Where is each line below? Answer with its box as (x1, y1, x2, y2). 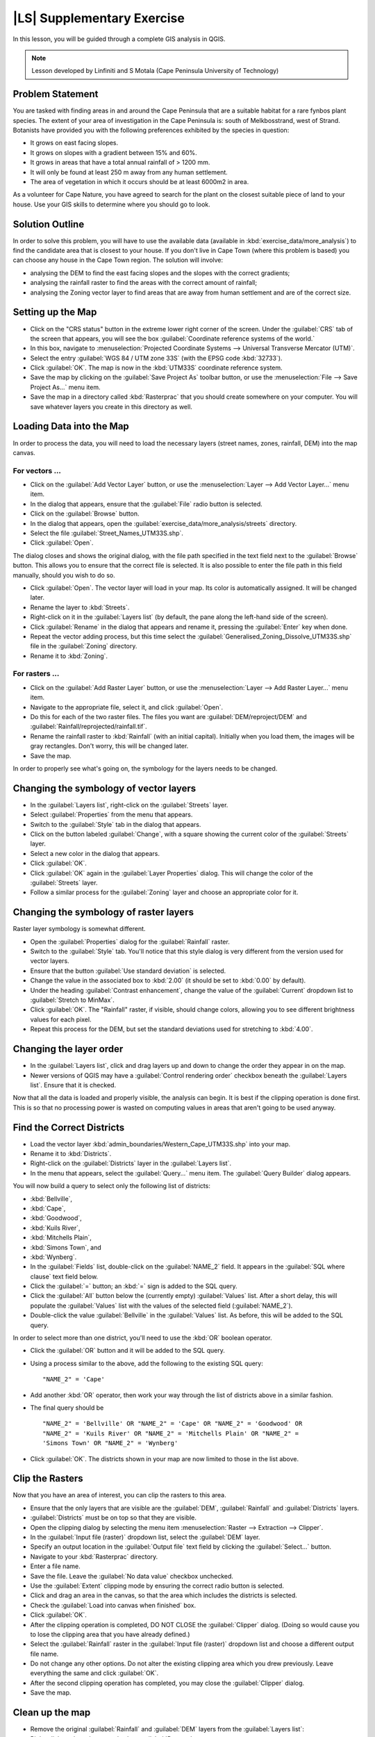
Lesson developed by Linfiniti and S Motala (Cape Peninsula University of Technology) (31, 67, 279, 75)
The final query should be (30, 1403, 104, 1412)
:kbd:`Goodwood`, (30, 1214, 83, 1222)
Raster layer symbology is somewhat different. (12, 925, 146, 933)
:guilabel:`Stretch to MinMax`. (30, 996, 115, 1004)
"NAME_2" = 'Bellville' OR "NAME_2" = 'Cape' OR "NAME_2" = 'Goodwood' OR (42, 1419, 303, 1428)
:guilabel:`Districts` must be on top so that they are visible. (30, 1513, 197, 1522)
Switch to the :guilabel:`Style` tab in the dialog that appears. (30, 820, 201, 828)
